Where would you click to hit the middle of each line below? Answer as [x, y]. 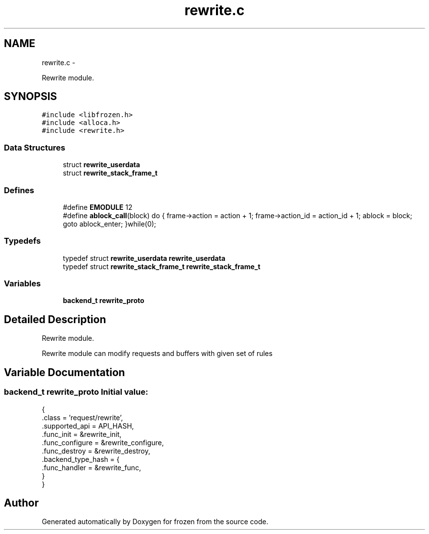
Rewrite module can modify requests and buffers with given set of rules [157, 354]
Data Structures [35, 147]
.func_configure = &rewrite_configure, [103, 442]
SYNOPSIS [31, 97]
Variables [23, 284]
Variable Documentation [65, 372]
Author [21, 503]
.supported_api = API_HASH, [88, 426]
